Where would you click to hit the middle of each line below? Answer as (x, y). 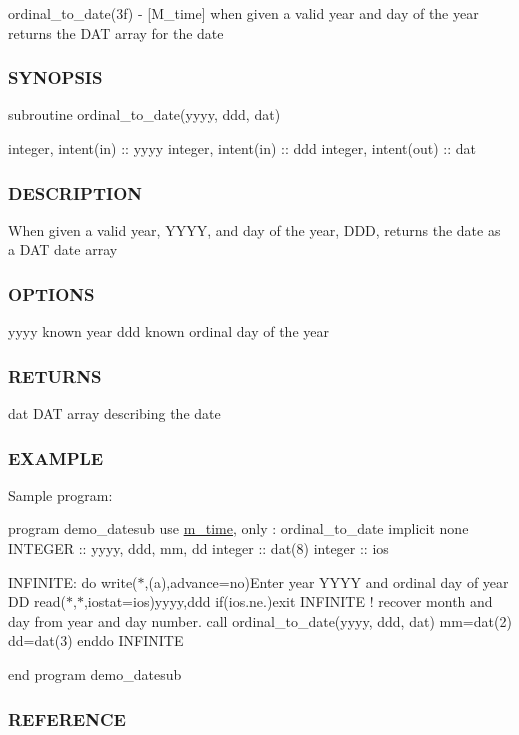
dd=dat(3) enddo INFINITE (96, 640)
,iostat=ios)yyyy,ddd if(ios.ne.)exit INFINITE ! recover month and (288, 601)
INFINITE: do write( (73, 581)
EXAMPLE (56, 457)
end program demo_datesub (95, 674)
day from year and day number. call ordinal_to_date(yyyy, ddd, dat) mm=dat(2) (260, 620)
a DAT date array (63, 249)
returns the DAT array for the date (116, 32)
